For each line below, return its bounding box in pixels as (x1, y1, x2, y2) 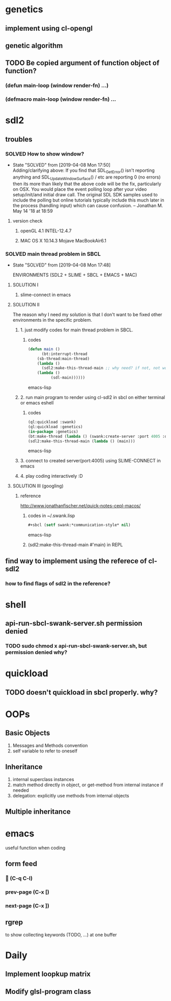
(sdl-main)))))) (50, 375, 85, 381)
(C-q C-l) (10, 875, 33, 882)
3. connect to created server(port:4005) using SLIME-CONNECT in (20, 458, 161, 464)
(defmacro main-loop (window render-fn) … (5, 96, 116, 103)
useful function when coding (5, 844, 66, 851)
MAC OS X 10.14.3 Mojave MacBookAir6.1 (20, 237, 107, 243)
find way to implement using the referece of (5, 557, 147, 565)
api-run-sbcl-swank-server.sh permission (5, 619, 142, 628)
